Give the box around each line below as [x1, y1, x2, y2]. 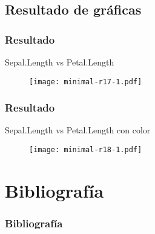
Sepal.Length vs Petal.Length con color [5, 124, 151, 136]
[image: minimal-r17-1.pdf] [29, 77, 142, 86]
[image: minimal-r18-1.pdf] [29, 145, 142, 155]
